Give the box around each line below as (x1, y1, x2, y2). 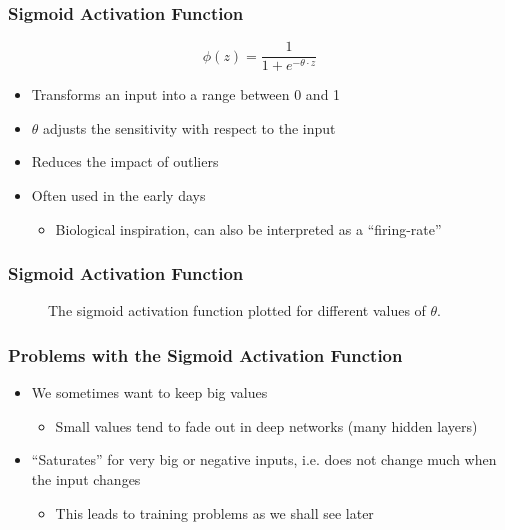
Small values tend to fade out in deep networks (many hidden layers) (55, 415, 478, 436)
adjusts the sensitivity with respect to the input (43, 117, 336, 138)
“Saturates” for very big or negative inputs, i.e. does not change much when (31, 449, 497, 470)
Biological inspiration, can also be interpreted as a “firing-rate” (55, 218, 442, 239)
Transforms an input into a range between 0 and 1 (31, 84, 341, 105)
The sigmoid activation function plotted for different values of (48, 300, 426, 321)
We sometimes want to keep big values (31, 382, 268, 403)
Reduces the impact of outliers (31, 151, 219, 172)
